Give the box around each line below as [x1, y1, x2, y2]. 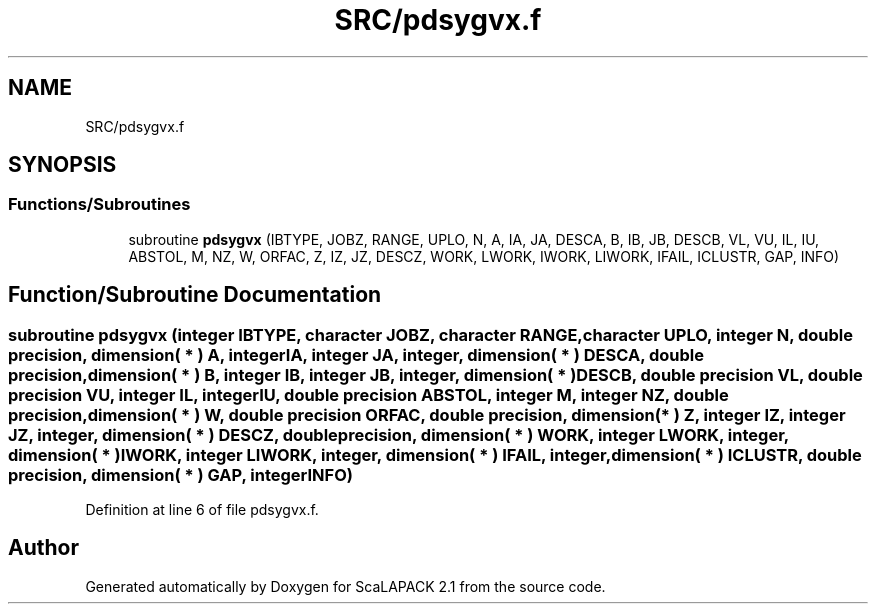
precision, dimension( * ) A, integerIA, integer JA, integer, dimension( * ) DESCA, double [8, 344, 704, 365]
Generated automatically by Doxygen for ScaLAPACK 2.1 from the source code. [85, 577, 606, 595]
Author [8, 535, 79, 561]
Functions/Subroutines [8, 194, 191, 215]
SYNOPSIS [8, 152, 117, 178]
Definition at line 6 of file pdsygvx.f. [85, 501, 319, 519]
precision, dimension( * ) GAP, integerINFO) [8, 464, 353, 485]
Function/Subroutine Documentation [8, 282, 382, 308]
